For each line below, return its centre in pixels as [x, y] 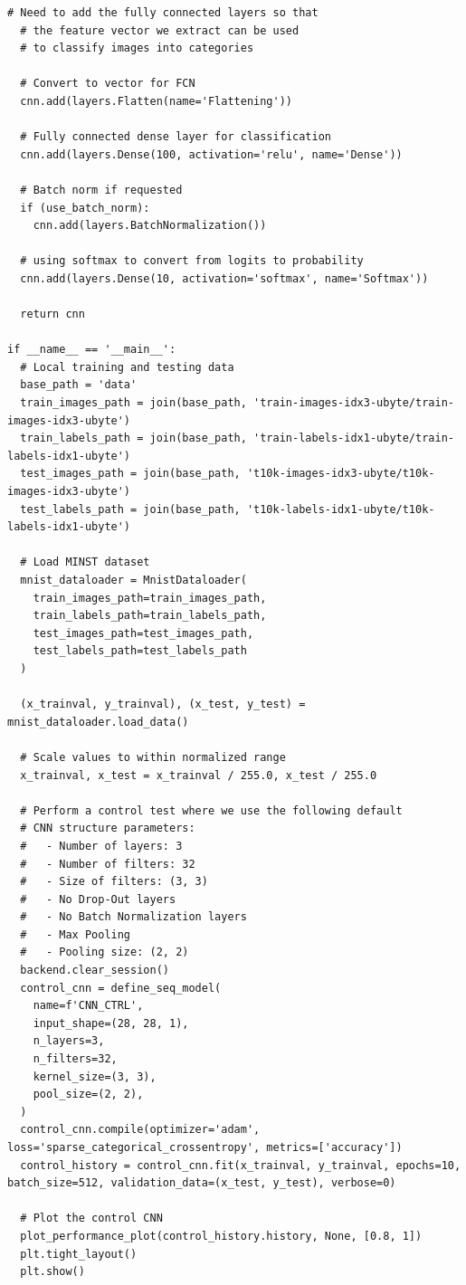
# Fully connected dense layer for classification [176, 137]
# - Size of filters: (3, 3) [114, 882]
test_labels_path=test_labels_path [140, 651]
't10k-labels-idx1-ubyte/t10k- [341, 509]
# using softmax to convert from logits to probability [192, 261]
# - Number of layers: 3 [101, 846]
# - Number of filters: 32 [108, 864]
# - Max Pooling [76, 934]
